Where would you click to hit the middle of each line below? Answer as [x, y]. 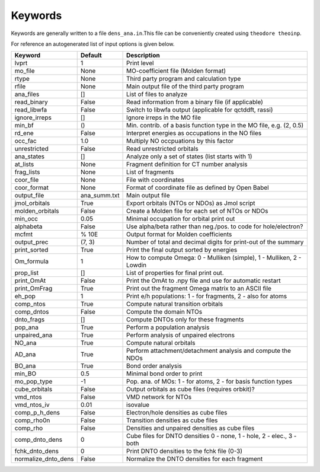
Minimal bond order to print [164, 374]
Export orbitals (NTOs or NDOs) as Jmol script [191, 203]
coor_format [31, 188]
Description [143, 55]
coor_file [27, 180]
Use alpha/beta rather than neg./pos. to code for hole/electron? [215, 227]
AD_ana [25, 355]
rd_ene [24, 133]
